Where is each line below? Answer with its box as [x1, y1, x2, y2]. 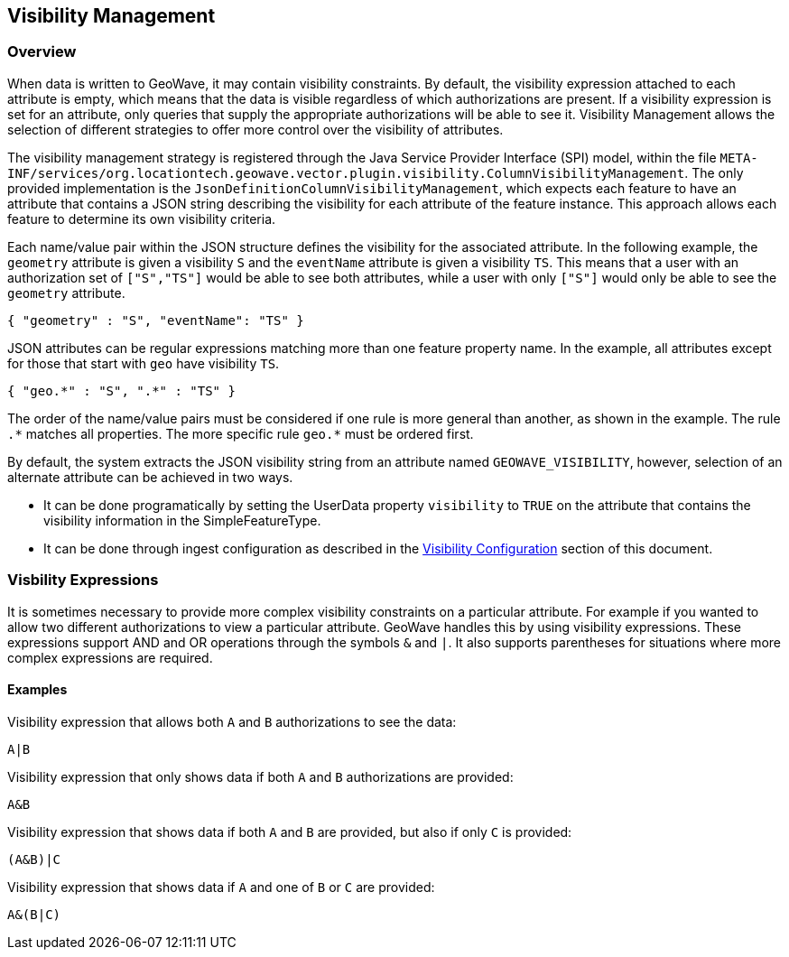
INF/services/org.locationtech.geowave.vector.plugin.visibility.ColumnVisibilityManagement [7, 165, 685, 181]
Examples [7, 682, 68, 698]
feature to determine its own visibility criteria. [7, 210, 276, 227]
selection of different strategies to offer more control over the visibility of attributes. [7, 121, 504, 137]
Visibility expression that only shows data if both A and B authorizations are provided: [7, 768, 514, 785]
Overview [7, 42, 77, 61]
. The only [684, 164, 744, 181]
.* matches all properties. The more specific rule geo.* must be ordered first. [7, 425, 474, 441]
